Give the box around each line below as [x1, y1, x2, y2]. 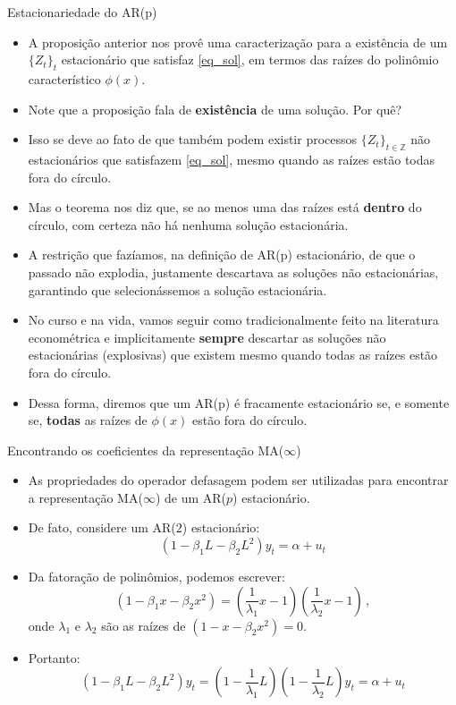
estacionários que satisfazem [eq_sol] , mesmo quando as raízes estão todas [28, 149, 435, 168]
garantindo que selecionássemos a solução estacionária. [28, 280, 327, 299]
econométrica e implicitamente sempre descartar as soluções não [28, 327, 386, 346]
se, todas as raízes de [28, 411, 148, 429]
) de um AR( [155, 488, 227, 506]
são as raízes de [101, 616, 186, 634]
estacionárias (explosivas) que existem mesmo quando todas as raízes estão [28, 345, 438, 364]
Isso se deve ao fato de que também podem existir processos [28, 130, 358, 149]
